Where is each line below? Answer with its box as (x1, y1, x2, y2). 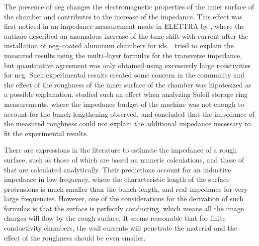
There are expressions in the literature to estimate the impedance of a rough (4, 145, 237, 155)
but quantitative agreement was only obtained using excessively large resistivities (4, 60, 251, 70)
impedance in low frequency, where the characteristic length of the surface (4, 174, 230, 184)
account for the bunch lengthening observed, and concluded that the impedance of (4, 108, 255, 119)
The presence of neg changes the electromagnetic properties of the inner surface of (4, 1, 254, 11)
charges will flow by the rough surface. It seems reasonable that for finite (4, 213, 226, 223)
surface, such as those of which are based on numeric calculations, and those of (4, 154, 244, 164)
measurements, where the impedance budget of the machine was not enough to (4, 98, 244, 109)
